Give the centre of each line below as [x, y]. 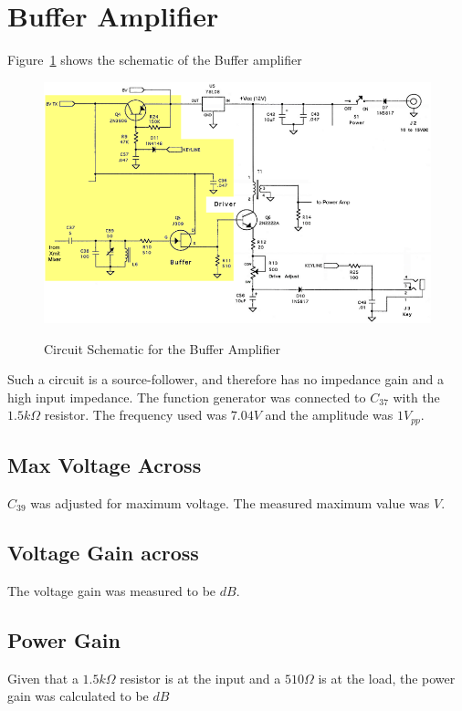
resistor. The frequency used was [136, 415]
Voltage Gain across [103, 552]
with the [416, 397]
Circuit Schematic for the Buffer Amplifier [162, 348]
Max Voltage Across [105, 465]
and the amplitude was [329, 415]
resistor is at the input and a [200, 678]
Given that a [43, 678]
